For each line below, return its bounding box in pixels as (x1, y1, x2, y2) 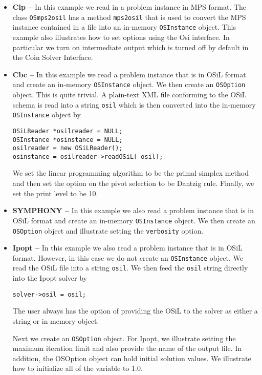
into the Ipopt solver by (12, 273, 87, 283)
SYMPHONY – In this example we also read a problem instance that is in (12, 205, 254, 216)
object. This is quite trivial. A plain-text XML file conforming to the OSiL (12, 89, 247, 99)
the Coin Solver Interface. (12, 52, 93, 62)
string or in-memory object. (12, 315, 99, 326)
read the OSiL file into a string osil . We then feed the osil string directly (12, 262, 248, 273)
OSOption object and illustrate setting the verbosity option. (12, 225, 204, 236)
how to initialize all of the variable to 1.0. (12, 363, 143, 373)
